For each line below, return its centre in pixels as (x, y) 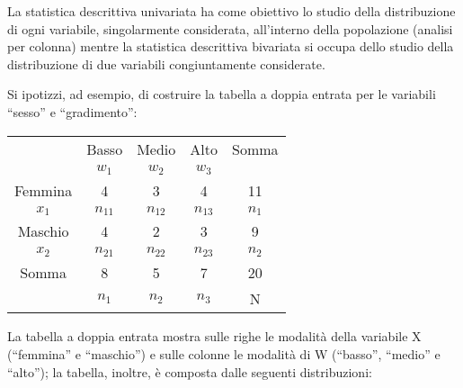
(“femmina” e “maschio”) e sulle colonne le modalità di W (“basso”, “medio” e (224, 353)
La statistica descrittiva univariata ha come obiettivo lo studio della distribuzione (231, 11)
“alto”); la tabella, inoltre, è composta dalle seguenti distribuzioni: (190, 371)
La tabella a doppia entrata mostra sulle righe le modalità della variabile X (214, 336)
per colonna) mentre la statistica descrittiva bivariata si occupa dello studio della (231, 46)
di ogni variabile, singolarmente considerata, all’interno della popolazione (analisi (230, 28)
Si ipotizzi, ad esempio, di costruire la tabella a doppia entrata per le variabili (222, 94)
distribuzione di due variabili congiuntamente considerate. (166, 63)
